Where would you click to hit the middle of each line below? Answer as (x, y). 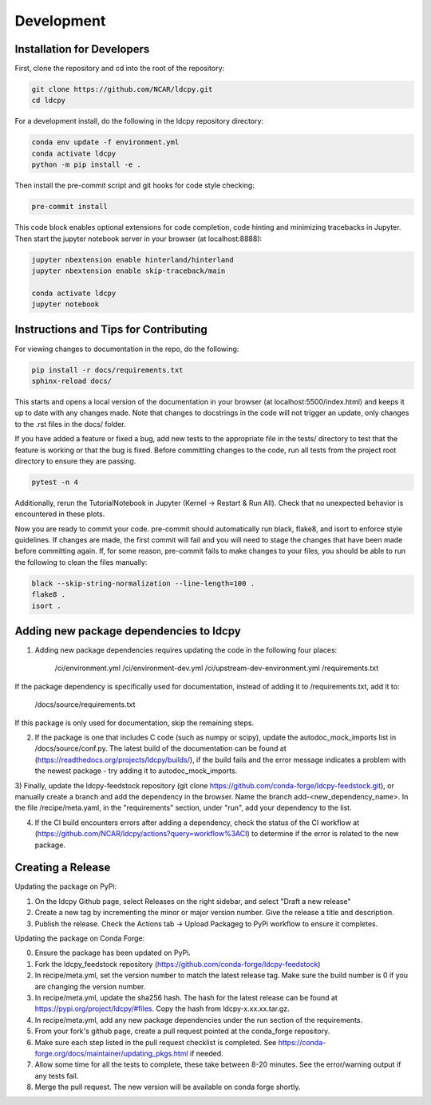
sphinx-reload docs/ (71, 381)
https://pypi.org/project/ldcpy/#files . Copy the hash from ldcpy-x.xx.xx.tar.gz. (162, 1008)
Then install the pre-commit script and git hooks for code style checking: (134, 185)
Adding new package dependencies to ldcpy (128, 631)
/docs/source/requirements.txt (85, 704)
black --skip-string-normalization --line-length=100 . (143, 583)
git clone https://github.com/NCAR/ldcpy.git (122, 89)
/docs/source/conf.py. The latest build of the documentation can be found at (160, 748)
